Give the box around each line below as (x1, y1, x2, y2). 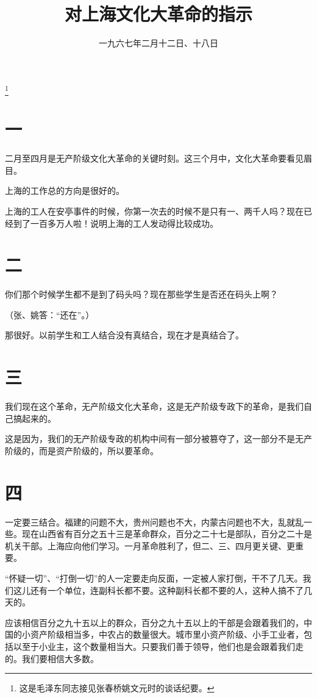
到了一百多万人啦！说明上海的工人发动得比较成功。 (13, 216, 218, 229)
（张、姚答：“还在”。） (5, 308, 94, 321)
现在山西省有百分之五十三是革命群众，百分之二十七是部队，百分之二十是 (21, 527, 312, 540)
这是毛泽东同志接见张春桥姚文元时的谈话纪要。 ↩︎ (19, 682, 215, 694)
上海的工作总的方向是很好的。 (5, 184, 124, 197)
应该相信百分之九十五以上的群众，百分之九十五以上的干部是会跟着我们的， (5, 616, 304, 629)
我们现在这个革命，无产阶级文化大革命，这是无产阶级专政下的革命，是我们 (5, 400, 304, 413)
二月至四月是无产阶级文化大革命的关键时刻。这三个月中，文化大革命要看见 (5, 152, 304, 165)
